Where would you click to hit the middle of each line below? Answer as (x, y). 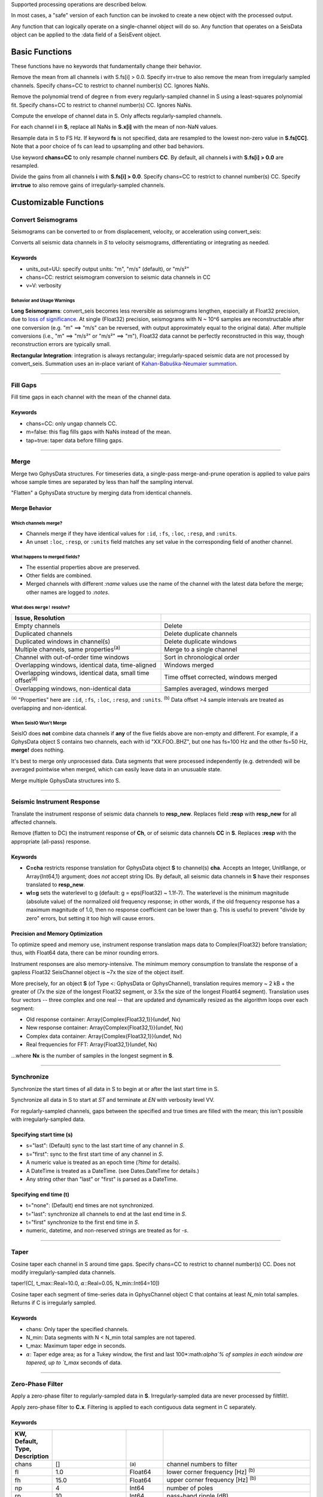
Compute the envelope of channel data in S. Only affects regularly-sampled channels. (117, 116)
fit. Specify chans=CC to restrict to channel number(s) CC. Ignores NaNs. (102, 105)
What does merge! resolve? (40, 607)
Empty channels (37, 626)
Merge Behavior (31, 508)
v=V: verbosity (44, 286)
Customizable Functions (57, 202)
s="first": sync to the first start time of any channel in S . (95, 1154)
